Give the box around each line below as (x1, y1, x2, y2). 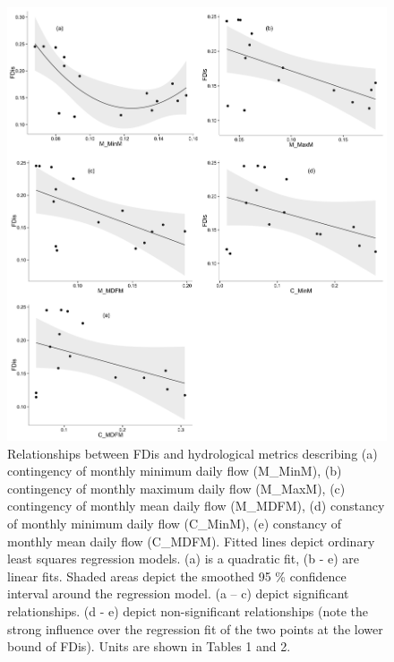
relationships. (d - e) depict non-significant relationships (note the (7, 601, 368, 620)
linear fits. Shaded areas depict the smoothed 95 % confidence (7, 566, 347, 585)
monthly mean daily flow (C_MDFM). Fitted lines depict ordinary (7, 531, 375, 550)
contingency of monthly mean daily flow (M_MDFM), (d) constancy (7, 496, 385, 515)
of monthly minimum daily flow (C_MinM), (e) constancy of (7, 513, 342, 532)
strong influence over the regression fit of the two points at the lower (7, 619, 383, 638)
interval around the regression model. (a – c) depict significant (7, 584, 349, 603)
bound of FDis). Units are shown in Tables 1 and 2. (7, 637, 291, 656)
